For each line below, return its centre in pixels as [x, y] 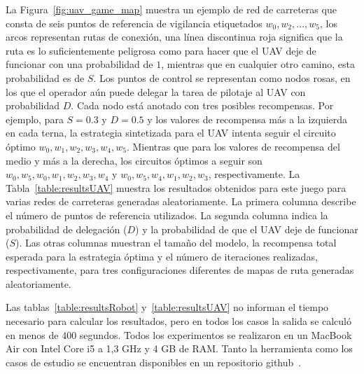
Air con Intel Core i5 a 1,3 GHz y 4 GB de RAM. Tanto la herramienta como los [179, 348]
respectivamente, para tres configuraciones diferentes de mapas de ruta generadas [180, 270]
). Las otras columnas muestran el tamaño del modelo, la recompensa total [176, 243]
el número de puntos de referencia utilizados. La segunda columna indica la [167, 215]
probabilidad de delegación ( [66, 229]
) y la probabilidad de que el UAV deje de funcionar [247, 229]
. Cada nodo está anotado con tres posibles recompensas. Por [202, 105]
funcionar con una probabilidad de [79, 64]
